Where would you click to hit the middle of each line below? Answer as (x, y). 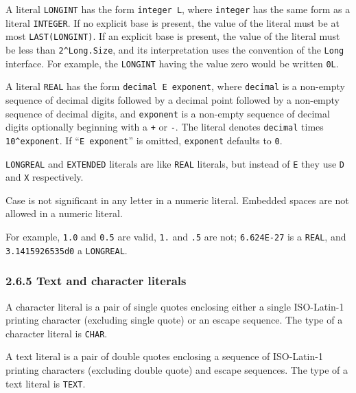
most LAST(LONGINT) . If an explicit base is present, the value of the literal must (173, 36)
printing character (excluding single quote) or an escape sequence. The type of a (174, 320)
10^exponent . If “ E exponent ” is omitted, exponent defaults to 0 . (144, 140)
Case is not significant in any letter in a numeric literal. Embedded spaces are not (177, 200)
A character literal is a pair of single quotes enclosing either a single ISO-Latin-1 (175, 306)
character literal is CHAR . (57, 333)
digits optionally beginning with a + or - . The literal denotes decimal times (165, 127)
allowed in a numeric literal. (64, 213)
